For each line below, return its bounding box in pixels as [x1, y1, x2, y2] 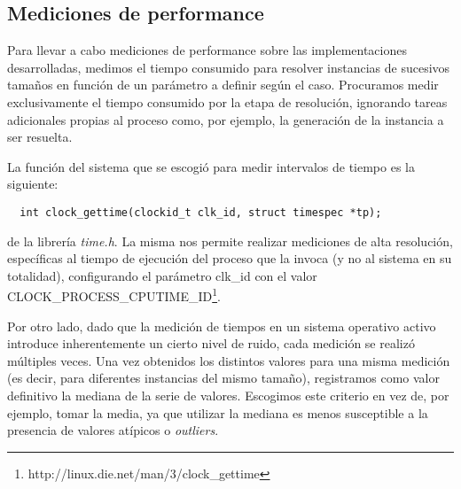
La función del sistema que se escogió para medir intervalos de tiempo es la [7, 157, 415, 175]
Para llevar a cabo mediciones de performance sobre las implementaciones [7, 41, 407, 59]
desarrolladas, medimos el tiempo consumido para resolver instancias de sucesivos [7, 58, 450, 76]
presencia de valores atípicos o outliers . [7, 421, 219, 439]
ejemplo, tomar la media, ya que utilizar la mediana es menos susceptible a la [7, 403, 428, 422]
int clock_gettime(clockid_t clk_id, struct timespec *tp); [20, 206, 382, 219]
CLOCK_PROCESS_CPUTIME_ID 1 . [7, 284, 221, 306]
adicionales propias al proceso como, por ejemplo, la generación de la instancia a [7, 110, 444, 128]
